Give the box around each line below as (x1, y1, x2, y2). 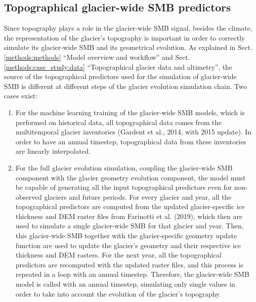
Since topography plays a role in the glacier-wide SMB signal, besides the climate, (4, 23, 253, 33)
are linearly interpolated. (15, 146, 91, 156)
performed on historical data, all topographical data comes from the (15, 117, 222, 127)
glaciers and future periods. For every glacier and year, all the (44, 191, 232, 202)
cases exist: (4, 90, 38, 101)
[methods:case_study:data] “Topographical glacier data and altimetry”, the (4, 61, 232, 72)
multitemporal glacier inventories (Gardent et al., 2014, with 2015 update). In (15, 127, 252, 137)
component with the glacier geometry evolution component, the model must (15, 172, 246, 182)
